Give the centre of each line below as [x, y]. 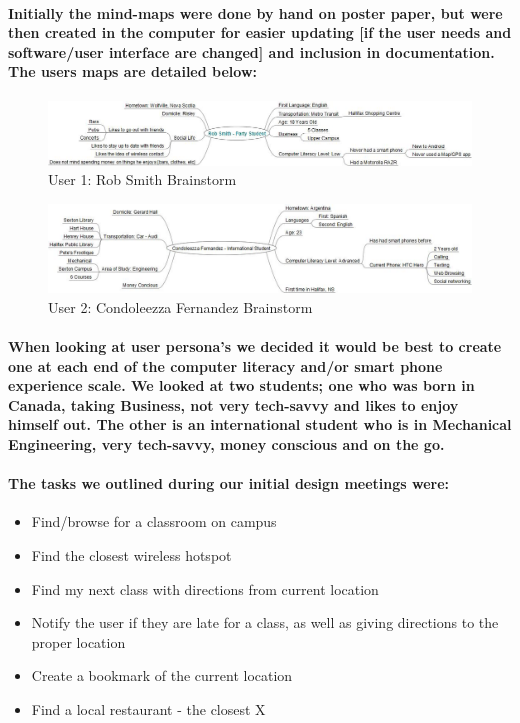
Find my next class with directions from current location [205, 588]
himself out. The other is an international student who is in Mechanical [260, 424]
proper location [78, 641]
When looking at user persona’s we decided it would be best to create [255, 345]
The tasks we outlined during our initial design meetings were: [229, 483]
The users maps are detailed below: [132, 71]
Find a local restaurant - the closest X [148, 708]
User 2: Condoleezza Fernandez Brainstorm [180, 306]
